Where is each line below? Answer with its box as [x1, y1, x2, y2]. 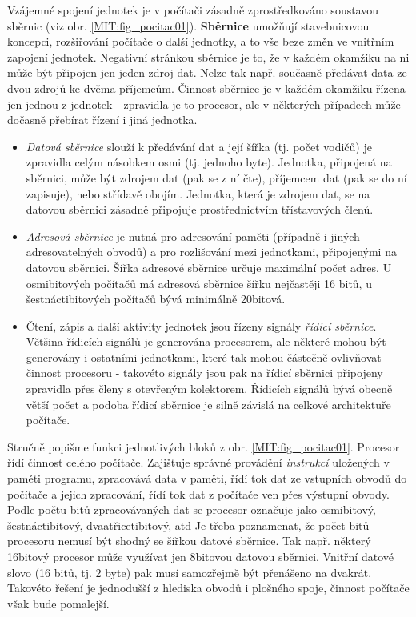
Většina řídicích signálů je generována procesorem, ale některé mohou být [26, 333, 386, 350]
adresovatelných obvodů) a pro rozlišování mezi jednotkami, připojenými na [26, 243, 397, 260]
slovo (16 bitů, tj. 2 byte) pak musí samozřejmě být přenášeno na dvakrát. [7, 563, 372, 580]
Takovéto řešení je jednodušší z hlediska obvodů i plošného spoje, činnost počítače [7, 579, 410, 596]
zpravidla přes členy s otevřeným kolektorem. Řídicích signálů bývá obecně [26, 380, 393, 397]
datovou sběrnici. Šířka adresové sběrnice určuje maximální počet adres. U [26, 258, 392, 275]
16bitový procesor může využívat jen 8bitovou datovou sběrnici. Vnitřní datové [7, 548, 394, 564]
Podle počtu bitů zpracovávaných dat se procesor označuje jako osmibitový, [7, 501, 376, 518]
